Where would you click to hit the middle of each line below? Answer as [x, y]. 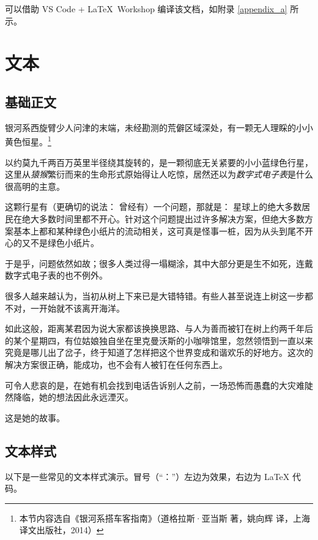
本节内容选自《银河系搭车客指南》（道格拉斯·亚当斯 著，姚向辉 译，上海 [165, 518]
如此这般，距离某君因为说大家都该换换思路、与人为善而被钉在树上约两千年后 [159, 328]
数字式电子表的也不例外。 [56, 275]
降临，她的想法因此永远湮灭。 [73, 397]
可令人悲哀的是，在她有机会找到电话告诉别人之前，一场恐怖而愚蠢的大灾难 [155, 385]
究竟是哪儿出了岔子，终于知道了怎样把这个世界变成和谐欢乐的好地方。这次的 [159, 352]
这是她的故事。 [35, 417]
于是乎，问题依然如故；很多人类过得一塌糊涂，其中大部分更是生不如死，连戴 [159, 263]
